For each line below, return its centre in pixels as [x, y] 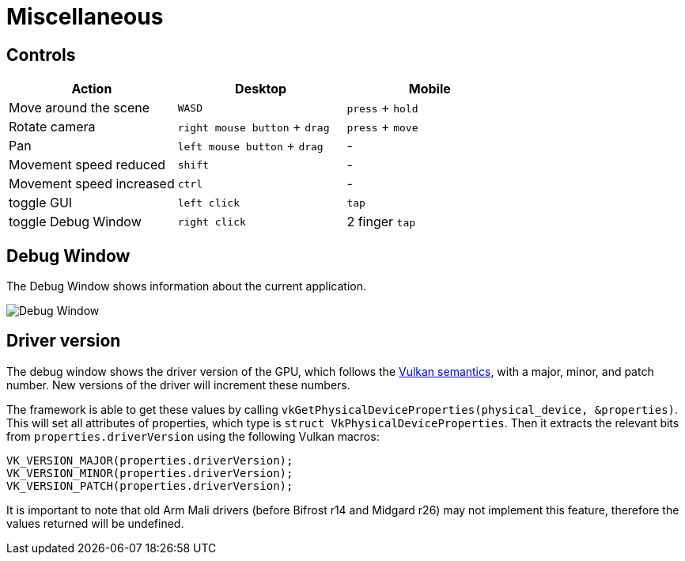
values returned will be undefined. [95, 523]
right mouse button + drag [254, 127]
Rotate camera [52, 127]
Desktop [261, 89]
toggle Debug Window [75, 222]
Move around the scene [79, 108]
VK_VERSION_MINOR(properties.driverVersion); [150, 473]
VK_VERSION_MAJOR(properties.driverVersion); [150, 460]
